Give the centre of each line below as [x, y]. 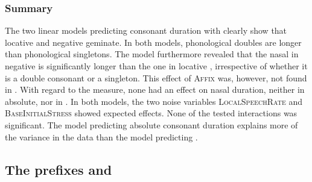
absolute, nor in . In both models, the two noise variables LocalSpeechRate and [154, 101]
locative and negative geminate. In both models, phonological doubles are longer [153, 42]
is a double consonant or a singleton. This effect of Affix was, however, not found [156, 77]
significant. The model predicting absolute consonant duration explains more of [151, 124]
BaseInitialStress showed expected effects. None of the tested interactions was [151, 113]
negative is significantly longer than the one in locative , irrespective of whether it [156, 66]
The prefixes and [59, 169]
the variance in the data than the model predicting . [101, 136]
